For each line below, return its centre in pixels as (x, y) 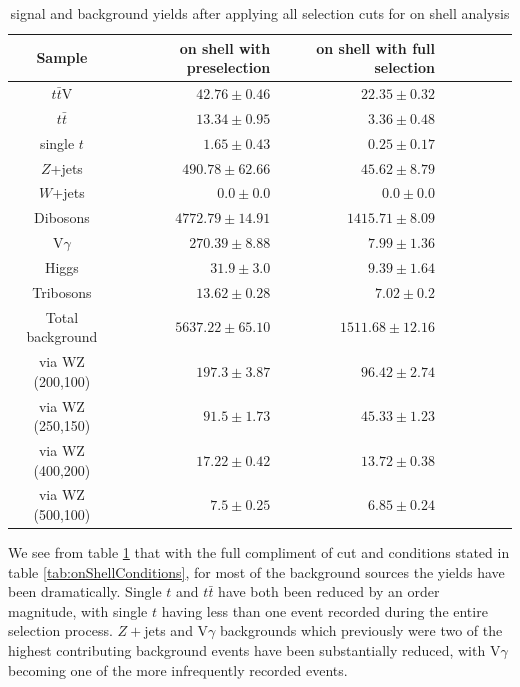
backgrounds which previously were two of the (361, 630)
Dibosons (62, 217)
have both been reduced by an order (329, 591)
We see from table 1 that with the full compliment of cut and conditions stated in (259, 552)
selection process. (60, 630)
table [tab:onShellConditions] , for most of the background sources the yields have (256, 571)
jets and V (176, 630)
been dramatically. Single (85, 591)
